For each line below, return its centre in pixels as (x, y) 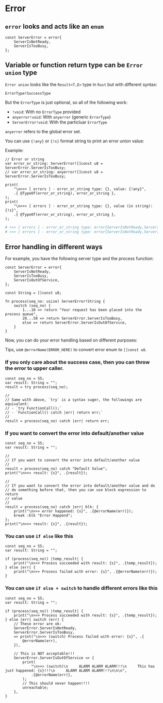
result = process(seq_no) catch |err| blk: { (52, 507)
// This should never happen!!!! (56, 683)
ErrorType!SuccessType (28, 93)
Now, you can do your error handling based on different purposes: (71, 340)
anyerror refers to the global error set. (43, 131)
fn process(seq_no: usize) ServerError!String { (55, 302)
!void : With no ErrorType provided (46, 112)
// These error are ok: (38, 624)
